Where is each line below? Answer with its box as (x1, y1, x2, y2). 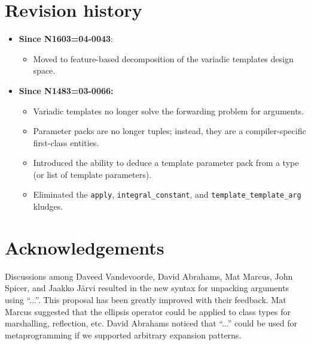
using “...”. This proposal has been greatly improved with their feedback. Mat (5, 293, 286, 306)
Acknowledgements (5, 235, 164, 259)
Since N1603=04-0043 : (19, 32, 113, 45)
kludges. (33, 200, 63, 213)
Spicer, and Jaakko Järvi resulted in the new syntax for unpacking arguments (5, 282, 289, 294)
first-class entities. (33, 136, 99, 149)
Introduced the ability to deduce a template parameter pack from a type (33, 156, 299, 169)
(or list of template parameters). (33, 168, 152, 180)
